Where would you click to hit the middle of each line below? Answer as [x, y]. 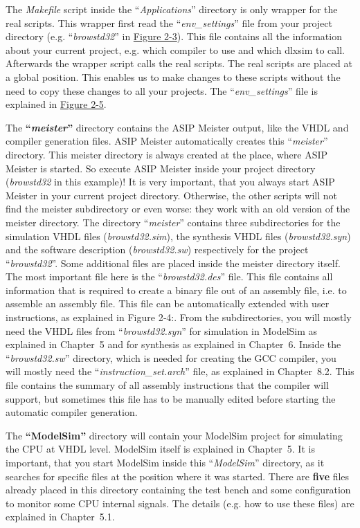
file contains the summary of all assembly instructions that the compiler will [167, 385]
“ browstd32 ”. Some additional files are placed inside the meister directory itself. [173, 263]
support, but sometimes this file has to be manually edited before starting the [171, 398]
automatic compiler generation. [72, 412]
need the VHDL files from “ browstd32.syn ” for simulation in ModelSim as [162, 330]
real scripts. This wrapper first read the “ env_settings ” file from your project [169, 22]
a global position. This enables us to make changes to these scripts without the [173, 76]
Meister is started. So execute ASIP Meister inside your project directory [161, 168]
